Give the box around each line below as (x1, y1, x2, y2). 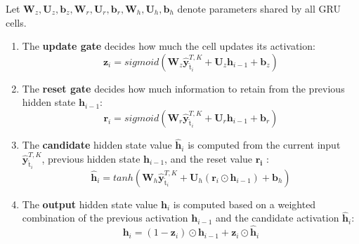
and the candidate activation (216, 210, 339, 225)
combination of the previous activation (22, 210, 188, 225)
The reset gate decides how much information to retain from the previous (22, 81, 345, 95)
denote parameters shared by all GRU (177, 1, 341, 15)
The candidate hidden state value (22, 137, 172, 152)
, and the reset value (164, 151, 253, 165)
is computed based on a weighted (173, 196, 316, 211)
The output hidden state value (22, 196, 158, 211)
